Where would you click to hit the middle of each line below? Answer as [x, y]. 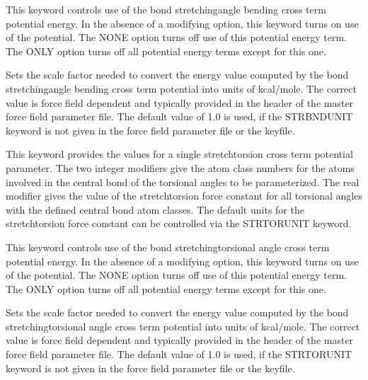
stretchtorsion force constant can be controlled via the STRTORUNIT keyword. [179, 223]
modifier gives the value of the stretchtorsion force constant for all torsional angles [184, 196]
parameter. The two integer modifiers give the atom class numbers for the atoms [180, 167]
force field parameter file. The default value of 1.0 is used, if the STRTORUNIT [179, 354]
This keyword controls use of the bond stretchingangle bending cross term [166, 9]
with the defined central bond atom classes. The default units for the [155, 209]
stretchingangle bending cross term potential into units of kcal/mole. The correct [181, 88]
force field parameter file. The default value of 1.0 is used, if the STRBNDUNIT [179, 116]
